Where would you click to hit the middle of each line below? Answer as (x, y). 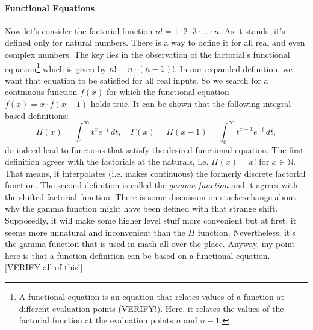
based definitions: (37, 115)
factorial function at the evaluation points (96, 320)
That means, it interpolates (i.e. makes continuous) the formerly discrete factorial (155, 173)
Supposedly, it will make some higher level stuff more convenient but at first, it (151, 220)
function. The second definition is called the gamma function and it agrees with (151, 185)
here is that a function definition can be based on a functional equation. (138, 255)
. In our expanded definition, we (234, 68)
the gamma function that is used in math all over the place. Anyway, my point (150, 244)
